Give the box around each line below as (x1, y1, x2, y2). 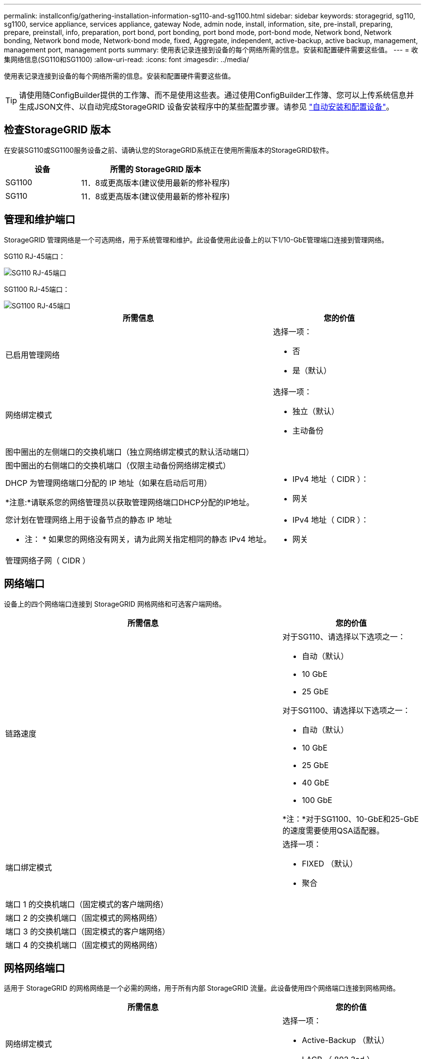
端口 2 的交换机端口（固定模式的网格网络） (5, 913, 162, 923)
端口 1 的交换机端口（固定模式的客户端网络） (5, 899, 168, 909)
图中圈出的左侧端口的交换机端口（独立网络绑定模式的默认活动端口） (5, 447, 254, 457)
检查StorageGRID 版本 (4, 124, 111, 136)
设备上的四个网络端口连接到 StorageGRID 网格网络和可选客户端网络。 (4, 599, 226, 608)
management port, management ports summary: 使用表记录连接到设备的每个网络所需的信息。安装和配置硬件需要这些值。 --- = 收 (4, 46, 418, 54)
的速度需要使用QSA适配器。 (282, 825, 384, 835)
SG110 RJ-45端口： (4, 252, 65, 260)
